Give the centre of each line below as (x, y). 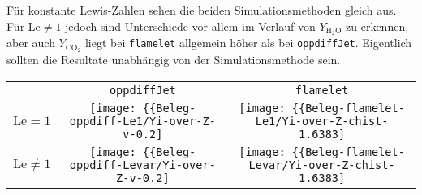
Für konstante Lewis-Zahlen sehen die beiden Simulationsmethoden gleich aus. (202, 10)
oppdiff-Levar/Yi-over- (142, 165)
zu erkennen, (377, 26)
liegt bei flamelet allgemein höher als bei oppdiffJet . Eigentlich (248, 43)
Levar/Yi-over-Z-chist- (322, 165)
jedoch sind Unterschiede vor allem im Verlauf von (190, 26)
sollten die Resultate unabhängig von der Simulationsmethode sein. (174, 60)
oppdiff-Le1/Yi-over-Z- (142, 121)
